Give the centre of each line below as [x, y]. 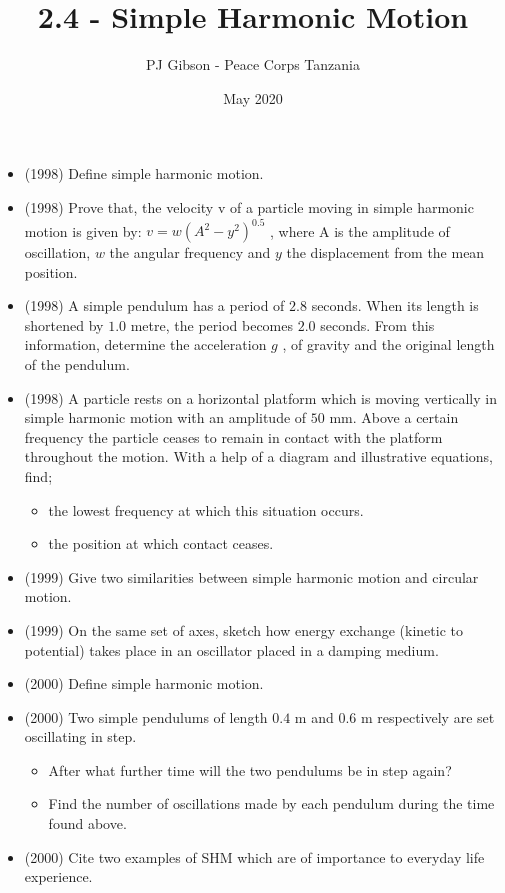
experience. [58, 876]
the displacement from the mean [385, 252]
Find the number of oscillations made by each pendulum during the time [271, 803]
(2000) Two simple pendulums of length [146, 716]
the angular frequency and [190, 252]
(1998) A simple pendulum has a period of [154, 305]
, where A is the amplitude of [360, 230]
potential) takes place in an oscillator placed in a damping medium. [231, 649]
